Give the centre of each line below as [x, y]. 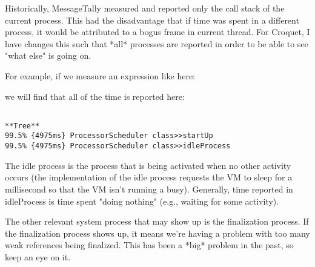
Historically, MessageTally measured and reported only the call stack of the [145, 8]
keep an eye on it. [38, 256]
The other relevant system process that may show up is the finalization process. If [157, 221]
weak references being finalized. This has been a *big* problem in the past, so [149, 245]
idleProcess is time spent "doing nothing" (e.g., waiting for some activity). [142, 201]
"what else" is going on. [48, 55]
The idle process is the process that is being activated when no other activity [148, 165]
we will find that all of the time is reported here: [95, 96]
